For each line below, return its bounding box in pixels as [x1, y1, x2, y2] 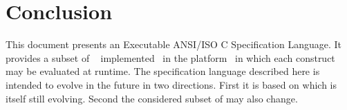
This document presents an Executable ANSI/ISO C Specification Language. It [6, 37, 341, 52]
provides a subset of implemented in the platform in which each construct [6, 50, 335, 65]
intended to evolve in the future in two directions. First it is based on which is [6, 77, 337, 91]
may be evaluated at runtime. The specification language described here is [6, 64, 320, 78]
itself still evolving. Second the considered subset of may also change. [6, 91, 298, 105]
